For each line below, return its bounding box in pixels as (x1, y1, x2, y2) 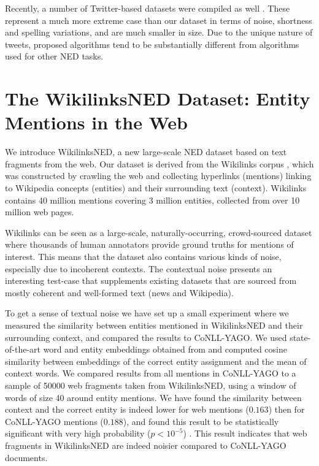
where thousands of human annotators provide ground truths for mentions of (5, 238, 294, 251)
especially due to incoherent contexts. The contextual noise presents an (5, 262, 272, 275)
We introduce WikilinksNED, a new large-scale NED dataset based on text (5, 145, 287, 158)
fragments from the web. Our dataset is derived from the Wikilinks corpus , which (5, 157, 314, 170)
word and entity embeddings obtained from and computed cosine (43, 343, 287, 356)
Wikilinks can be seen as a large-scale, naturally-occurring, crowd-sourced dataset (5, 226, 312, 239)
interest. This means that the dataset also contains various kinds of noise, (5, 250, 282, 263)
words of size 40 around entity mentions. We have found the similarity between (5, 391, 302, 403)
